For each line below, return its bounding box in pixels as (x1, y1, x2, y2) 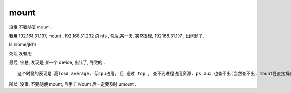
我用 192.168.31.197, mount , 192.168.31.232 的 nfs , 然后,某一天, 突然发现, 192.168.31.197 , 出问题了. (9, 33, 204, 39)
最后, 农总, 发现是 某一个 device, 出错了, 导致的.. (9, 59, 105, 65)
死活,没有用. (9, 51, 33, 56)
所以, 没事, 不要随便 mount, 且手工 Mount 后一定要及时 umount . (9, 81, 137, 87)
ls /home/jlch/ (9, 41, 37, 48)
